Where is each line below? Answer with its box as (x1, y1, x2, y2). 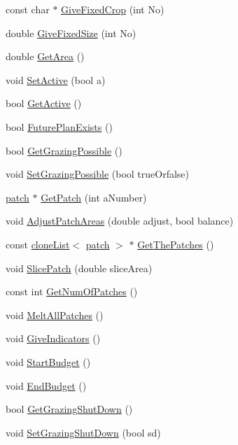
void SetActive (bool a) (6, 72, 106, 87)
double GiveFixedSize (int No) (6, 25, 136, 40)
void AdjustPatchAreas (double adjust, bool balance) (6, 213, 234, 228)
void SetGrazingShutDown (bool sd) (6, 425, 161, 439)
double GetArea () (6, 49, 85, 64)
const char (6, 2, 50, 16)
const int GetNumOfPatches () (6, 284, 138, 299)
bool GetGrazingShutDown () (6, 402, 133, 416)
